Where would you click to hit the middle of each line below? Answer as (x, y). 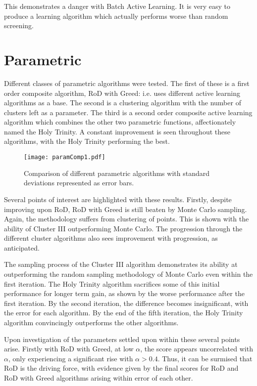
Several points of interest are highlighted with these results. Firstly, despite (118, 199)
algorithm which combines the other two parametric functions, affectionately (120, 122)
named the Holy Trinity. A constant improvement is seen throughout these (117, 131)
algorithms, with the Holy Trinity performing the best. (87, 141)
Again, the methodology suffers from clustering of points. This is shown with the (127, 219)
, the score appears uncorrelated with (197, 349)
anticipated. (22, 247)
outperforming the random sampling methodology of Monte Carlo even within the (128, 274)
